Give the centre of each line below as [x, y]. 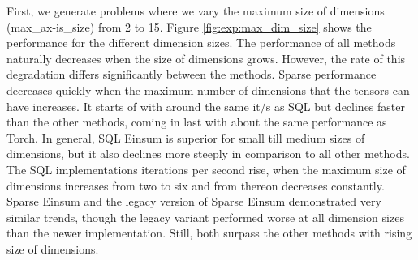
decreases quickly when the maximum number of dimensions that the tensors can [208, 90]
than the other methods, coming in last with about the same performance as [197, 122]
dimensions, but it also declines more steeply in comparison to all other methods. [208, 153]
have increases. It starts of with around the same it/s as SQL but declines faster [206, 106]
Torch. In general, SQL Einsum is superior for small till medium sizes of [186, 137]
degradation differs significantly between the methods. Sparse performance [192, 74]
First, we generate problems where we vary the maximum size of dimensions [196, 11]
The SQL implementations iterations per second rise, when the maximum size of [206, 169]
